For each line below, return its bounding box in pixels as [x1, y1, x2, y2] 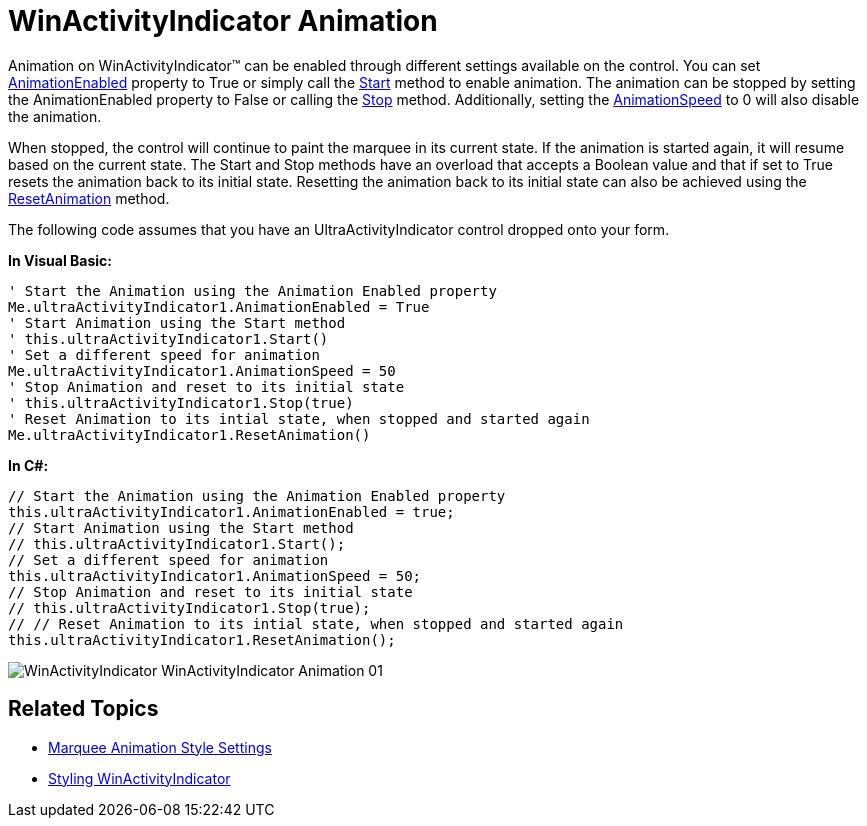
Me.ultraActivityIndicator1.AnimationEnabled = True [8, 298, 430, 315]
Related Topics [8, 696, 159, 722]
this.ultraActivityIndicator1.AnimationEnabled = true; [8, 503, 455, 520]
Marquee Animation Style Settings [48, 738, 272, 756]
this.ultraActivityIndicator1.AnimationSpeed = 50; [8, 567, 422, 584]
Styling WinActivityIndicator [48, 769, 231, 787]
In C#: [8, 456, 49, 474]
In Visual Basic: [8, 251, 112, 269]
